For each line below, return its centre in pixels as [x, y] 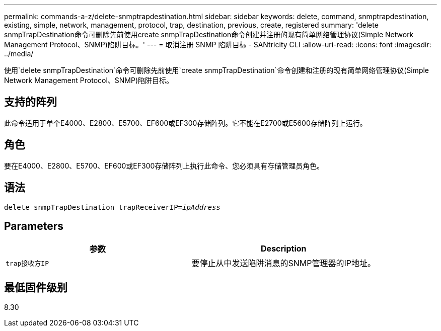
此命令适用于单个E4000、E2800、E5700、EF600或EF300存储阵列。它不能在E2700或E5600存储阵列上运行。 [186, 123]
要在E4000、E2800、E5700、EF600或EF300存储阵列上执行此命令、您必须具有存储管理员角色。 [164, 165]
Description [284, 249]
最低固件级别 [36, 287]
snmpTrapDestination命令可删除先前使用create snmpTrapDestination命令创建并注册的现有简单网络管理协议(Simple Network [209, 34]
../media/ [19, 54]
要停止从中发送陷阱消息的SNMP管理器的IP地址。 [284, 263]
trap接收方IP [27, 263]
